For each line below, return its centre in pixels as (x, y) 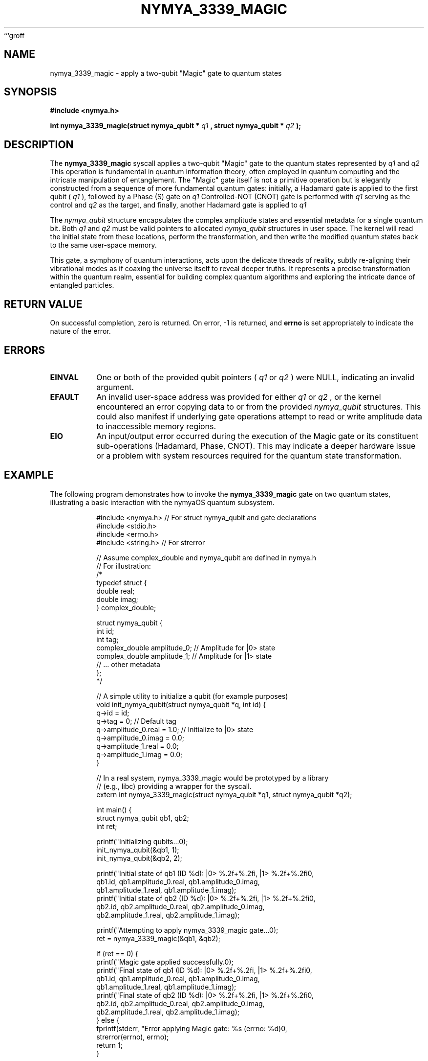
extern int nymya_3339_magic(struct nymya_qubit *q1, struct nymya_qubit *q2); (224, 794)
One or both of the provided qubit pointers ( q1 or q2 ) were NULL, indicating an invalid (256, 377)
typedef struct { (122, 582)
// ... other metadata (128, 664)
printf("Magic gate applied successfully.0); (165, 962)
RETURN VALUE (43, 304)
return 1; (109, 1045)
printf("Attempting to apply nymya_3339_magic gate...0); (187, 930)
